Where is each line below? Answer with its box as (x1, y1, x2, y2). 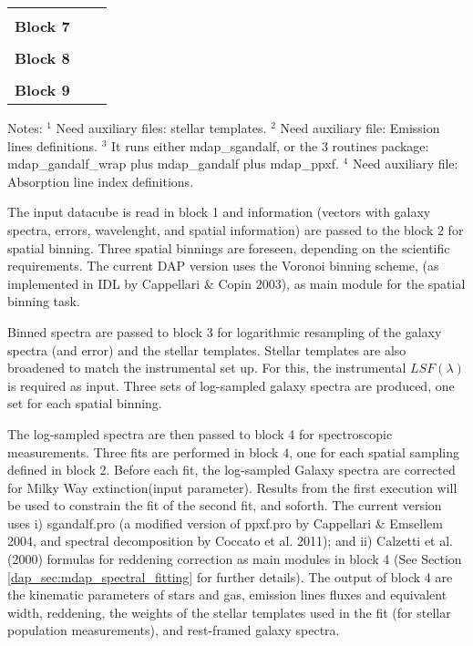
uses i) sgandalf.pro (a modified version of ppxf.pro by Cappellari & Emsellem (7, 513, 443, 532)
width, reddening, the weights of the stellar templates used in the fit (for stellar (7, 602, 451, 621)
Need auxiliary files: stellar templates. (56, 118, 267, 137)
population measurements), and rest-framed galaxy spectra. (7, 620, 340, 640)
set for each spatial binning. (7, 394, 162, 413)
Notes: (7, 118, 43, 137)
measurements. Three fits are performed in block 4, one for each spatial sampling (7, 442, 460, 461)
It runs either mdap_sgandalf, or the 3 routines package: (110, 136, 429, 155)
